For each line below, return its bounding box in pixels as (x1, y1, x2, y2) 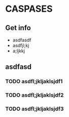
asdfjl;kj (12, 42, 29, 49)
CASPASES (5, 3, 53, 15)
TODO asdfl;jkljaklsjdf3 (5, 105, 64, 112)
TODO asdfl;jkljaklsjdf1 (5, 78, 63, 85)
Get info (5, 24, 31, 32)
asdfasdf (12, 37, 31, 43)
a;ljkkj (12, 48, 25, 54)
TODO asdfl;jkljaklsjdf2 (5, 91, 64, 99)
